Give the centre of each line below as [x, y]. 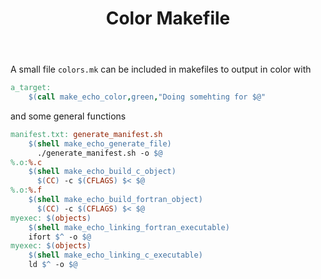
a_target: [31, 88]
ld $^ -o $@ [53, 265]
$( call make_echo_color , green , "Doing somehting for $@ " [147, 97]
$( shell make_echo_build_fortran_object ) [115, 200]
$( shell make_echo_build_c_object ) [102, 172]
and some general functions [68, 116]
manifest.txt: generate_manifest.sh [86, 134]
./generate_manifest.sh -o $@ [99, 153]
